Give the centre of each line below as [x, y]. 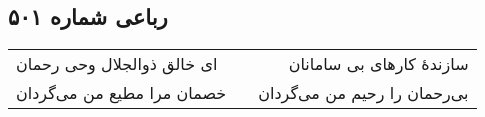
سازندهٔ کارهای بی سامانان [378, 64]
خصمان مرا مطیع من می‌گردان [121, 93]
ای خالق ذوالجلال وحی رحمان [117, 64]
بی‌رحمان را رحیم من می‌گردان [363, 93]
